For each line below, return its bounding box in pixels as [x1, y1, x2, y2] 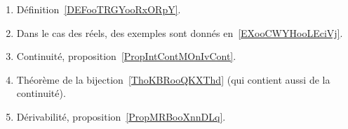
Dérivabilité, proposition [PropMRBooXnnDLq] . [16, 109, 226, 123]
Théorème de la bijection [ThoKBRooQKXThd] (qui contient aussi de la [16, 72, 330, 86]
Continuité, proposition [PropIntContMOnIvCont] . [16, 49, 236, 63]
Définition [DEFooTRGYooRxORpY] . [16, 2, 181, 16]
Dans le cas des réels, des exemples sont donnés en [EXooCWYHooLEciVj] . [16, 25, 343, 40]
